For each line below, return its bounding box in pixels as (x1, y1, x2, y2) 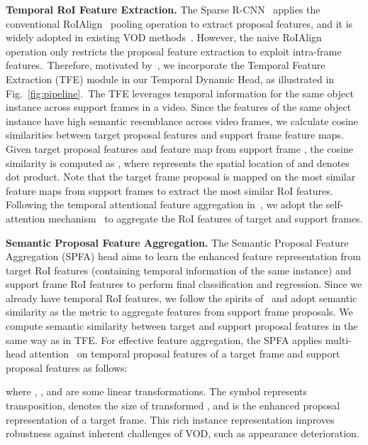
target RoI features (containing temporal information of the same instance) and (6, 262, 352, 277)
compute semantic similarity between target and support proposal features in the (6, 318, 358, 333)
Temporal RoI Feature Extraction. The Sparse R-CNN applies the (6, 2, 320, 16)
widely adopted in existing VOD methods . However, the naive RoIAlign (6, 30, 322, 45)
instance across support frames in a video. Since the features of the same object (6, 100, 352, 114)
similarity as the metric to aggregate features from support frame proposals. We (6, 304, 353, 319)
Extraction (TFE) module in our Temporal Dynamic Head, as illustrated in (6, 71, 335, 86)
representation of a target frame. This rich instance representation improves (6, 412, 335, 427)
